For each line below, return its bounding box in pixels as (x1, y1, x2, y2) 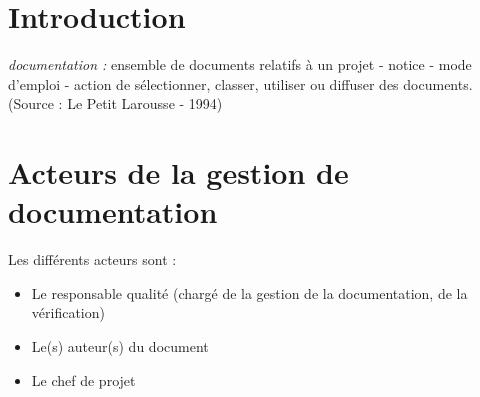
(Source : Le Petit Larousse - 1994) (8, 93, 223, 114)
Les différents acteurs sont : (8, 249, 177, 270)
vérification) (31, 302, 105, 323)
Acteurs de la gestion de (8, 152, 349, 193)
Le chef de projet (31, 369, 136, 390)
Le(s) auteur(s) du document (31, 336, 209, 356)
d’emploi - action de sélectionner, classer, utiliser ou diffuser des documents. (8, 73, 473, 94)
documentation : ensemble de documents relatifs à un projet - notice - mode (8, 54, 472, 75)
